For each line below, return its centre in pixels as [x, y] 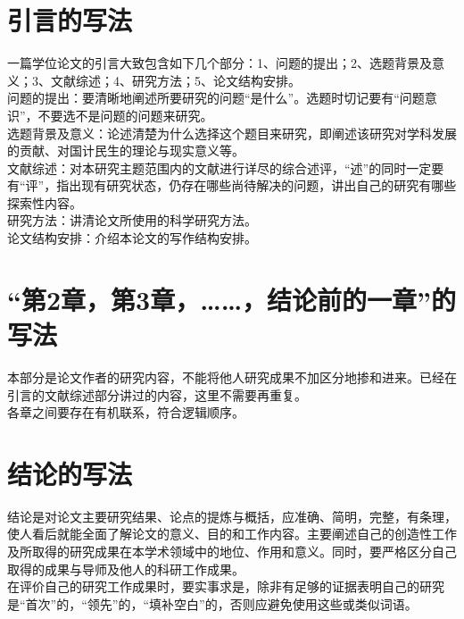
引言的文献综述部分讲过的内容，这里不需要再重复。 [157, 394]
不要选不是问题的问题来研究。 [125, 115]
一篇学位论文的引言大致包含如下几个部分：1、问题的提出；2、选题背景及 [220, 63]
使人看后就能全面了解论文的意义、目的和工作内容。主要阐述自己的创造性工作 [232, 534]
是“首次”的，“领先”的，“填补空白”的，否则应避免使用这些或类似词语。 [212, 603]
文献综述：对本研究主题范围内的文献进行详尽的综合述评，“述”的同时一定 [220, 167]
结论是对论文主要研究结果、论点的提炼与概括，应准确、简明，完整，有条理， [232, 516]
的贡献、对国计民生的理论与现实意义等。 [126, 151]
